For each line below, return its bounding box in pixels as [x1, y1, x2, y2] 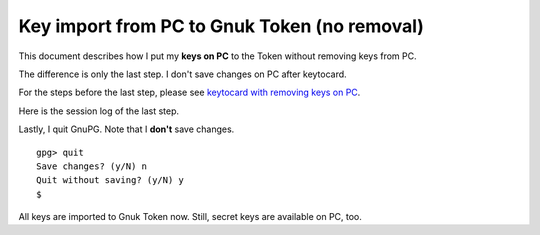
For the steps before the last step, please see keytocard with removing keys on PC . [18, 86, 361, 99]
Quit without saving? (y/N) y [36, 175, 185, 186]
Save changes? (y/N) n [36, 160, 148, 172]
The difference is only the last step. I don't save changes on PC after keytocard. [18, 68, 347, 80]
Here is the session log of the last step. [18, 105, 180, 117]
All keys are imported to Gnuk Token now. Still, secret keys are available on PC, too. [18, 211, 362, 223]
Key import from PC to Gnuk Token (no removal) [18, 15, 425, 37]
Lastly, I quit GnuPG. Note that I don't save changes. [18, 123, 235, 135]
